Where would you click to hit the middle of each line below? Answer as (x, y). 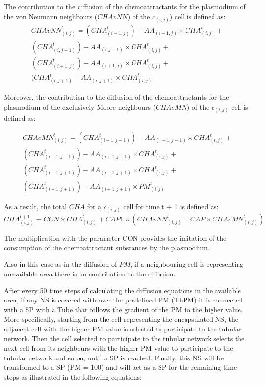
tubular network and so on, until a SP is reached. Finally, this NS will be (114, 357)
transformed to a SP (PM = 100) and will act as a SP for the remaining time (120, 367)
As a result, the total (36, 206)
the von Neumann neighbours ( (51, 16)
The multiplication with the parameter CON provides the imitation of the (115, 238)
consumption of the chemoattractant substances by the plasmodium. (107, 247)
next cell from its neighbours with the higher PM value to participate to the (119, 348)
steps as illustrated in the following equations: (73, 376)
